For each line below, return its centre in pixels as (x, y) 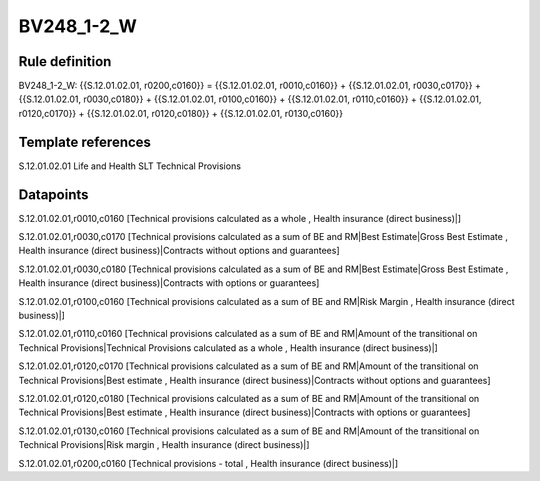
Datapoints (53, 194)
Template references (85, 141)
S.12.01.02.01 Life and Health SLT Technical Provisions (130, 166)
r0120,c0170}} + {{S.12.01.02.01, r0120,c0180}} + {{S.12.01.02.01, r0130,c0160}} (181, 113)
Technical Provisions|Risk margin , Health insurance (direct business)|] (164, 445)
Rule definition (65, 61)
